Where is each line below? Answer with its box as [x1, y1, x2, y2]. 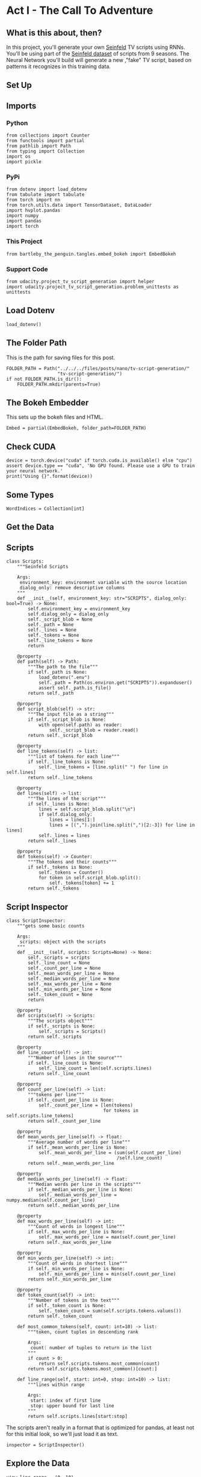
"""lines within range [28, 1382, 85, 1388]
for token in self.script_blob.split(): [38, 875, 141, 881]
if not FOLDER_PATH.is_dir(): [6, 376, 82, 382]
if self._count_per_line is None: [28, 1097, 114, 1103]
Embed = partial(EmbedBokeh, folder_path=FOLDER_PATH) [6, 425, 147, 431]
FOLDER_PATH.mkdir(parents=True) [17, 381, 101, 387]
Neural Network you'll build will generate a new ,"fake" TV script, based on [6, 57, 192, 63]
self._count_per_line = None [28, 965, 101, 971]
